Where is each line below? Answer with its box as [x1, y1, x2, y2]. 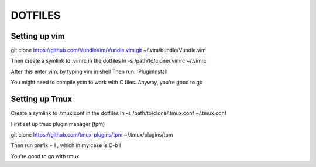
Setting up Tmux [11, 94, 73, 104]
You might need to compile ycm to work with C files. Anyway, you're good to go [11, 79, 203, 86]
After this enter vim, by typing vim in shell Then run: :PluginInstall [11, 68, 168, 75]
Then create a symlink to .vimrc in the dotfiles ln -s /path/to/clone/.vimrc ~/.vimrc [11, 57, 207, 64]
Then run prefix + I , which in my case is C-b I [11, 142, 121, 149]
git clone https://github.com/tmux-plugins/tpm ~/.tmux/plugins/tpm [11, 131, 173, 138]
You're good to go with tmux [11, 152, 80, 159]
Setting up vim [11, 31, 66, 41]
